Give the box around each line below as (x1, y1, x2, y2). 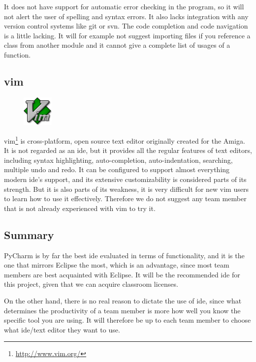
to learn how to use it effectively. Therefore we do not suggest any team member (4, 193, 247, 204)
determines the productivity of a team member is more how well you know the (4, 305, 241, 315)
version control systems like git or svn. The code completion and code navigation (4, 21, 248, 31)
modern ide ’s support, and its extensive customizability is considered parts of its (4, 174, 247, 184)
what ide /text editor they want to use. (4, 324, 120, 334)
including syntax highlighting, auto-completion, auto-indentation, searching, (4, 154, 233, 165)
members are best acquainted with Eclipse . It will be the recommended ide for (4, 269, 240, 279)
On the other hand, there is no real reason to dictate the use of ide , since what (4, 296, 242, 306)
